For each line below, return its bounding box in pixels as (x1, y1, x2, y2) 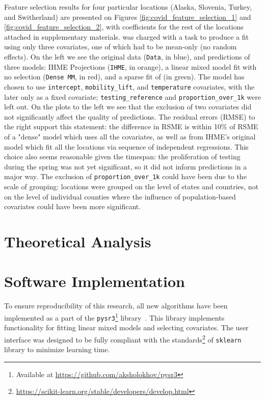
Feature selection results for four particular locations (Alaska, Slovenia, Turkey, (4, 2, 252, 12)
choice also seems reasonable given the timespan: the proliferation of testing (4, 151, 241, 162)
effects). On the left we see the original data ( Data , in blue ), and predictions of (4, 51, 250, 62)
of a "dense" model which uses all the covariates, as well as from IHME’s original (4, 131, 256, 142)
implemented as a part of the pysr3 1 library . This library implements (4, 310, 225, 323)
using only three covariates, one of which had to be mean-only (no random (4, 41, 237, 52)
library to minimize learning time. (4, 344, 110, 355)
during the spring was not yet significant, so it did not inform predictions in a (4, 161, 247, 172)
